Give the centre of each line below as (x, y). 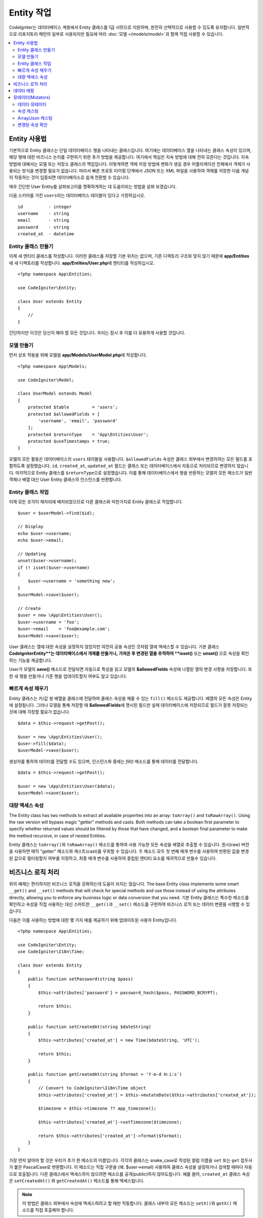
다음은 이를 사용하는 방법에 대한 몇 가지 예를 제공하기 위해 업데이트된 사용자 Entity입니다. (93, 920)
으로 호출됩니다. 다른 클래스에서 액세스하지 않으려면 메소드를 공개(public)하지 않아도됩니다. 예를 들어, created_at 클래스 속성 (130, 1174)
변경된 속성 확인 (33, 125)
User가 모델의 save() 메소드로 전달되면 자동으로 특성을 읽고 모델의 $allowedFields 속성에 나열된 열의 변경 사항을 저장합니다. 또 (131, 669)
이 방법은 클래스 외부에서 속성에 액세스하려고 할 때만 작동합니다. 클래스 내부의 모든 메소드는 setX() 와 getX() (127, 1203)
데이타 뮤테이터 (32, 104)
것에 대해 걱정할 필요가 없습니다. (40, 712)
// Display (31, 527)
